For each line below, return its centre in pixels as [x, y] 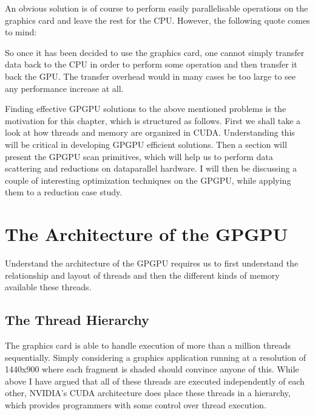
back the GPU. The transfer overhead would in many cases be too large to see [151, 76]
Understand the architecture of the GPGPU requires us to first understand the [152, 263]
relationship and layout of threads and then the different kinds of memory [142, 275]
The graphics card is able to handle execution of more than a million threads [148, 345]
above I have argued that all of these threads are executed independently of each [155, 381]
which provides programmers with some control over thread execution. [136, 404]
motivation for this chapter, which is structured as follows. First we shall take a [153, 120]
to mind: [21, 32]
